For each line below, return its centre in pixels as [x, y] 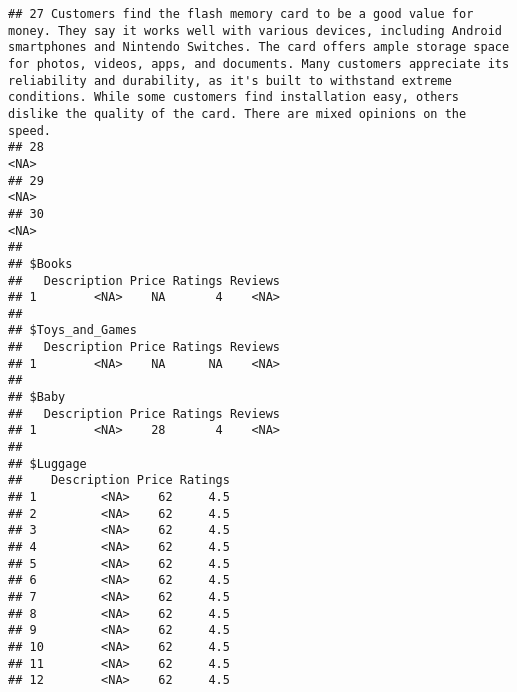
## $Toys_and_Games [72, 330]
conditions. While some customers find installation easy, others [234, 97]
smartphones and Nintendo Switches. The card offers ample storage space [259, 47]
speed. [29, 130]
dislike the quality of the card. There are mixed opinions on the [237, 113]
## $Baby [37, 397]
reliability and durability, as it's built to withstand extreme [230, 80]
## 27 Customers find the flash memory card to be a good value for [241, 14]
